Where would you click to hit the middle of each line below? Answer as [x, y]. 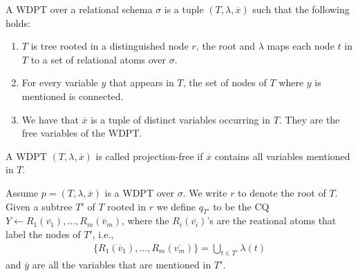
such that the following [301, 9]
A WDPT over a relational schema [79, 9]
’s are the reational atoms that [272, 220]
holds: [18, 22]
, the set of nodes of [225, 82]
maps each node [301, 46]
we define [176, 206]
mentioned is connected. [73, 96]
